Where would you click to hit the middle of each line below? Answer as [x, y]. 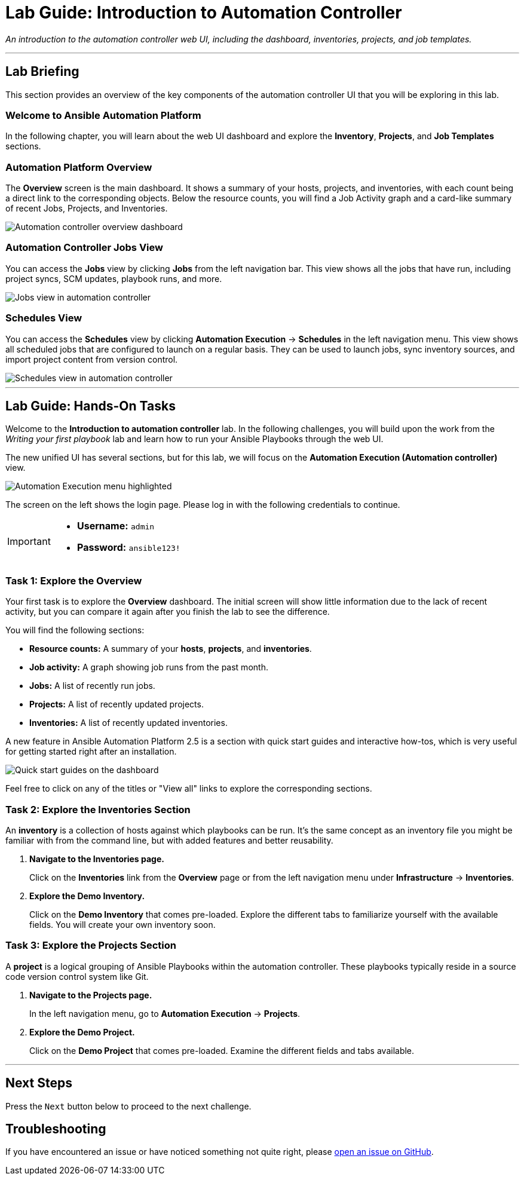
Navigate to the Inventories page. [97, 859]
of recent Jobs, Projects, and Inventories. [87, 209]
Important [29, 542]
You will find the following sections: [75, 630]
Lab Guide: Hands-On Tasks [91, 406]
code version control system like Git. [77, 976]
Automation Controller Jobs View [84, 248]
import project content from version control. [92, 359]
